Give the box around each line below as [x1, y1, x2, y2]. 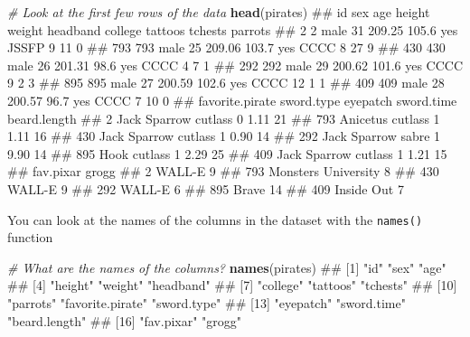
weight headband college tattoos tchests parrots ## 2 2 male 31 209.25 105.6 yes [7, 20, 458, 39]
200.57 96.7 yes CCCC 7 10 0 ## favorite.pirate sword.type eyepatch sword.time [7, 90, 457, 109]
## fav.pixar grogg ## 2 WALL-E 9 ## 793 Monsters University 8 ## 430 [7, 162, 439, 181]
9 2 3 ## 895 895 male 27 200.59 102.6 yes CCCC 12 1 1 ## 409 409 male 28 [7, 73, 445, 92]
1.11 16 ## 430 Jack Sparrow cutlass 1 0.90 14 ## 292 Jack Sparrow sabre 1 [7, 126, 441, 145]
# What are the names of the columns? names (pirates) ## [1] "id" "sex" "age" [7, 257, 446, 276]
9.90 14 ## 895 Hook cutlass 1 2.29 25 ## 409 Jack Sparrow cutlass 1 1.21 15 [7, 144, 447, 163]
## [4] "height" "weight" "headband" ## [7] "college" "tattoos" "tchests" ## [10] [7, 276, 457, 295]
